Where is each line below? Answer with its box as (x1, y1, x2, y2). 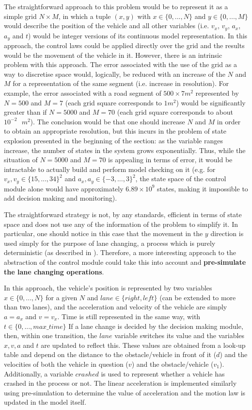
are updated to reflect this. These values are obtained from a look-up (41, 340, 246, 350)
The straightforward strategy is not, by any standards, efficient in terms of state (4, 209, 242, 220)
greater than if (4, 107, 47, 117)
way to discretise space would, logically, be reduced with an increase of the (4, 68, 225, 79)
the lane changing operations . (4, 266, 104, 276)
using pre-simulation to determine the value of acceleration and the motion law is (4, 387, 246, 397)
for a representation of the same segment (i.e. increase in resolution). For (13, 78, 229, 88)
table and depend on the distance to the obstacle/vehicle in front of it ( (4, 349, 217, 359)
